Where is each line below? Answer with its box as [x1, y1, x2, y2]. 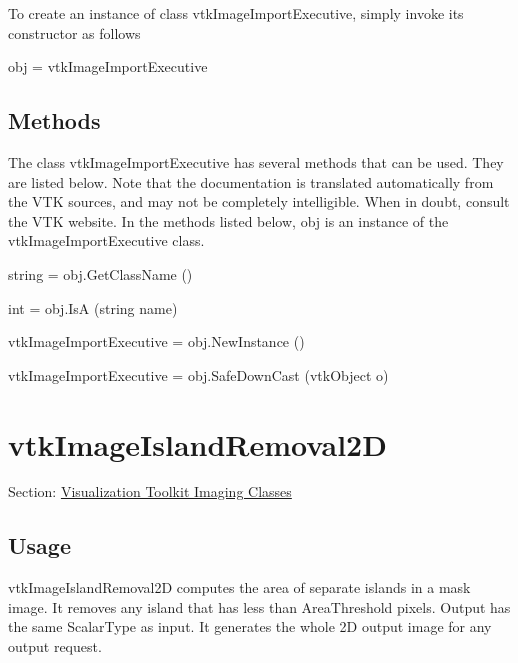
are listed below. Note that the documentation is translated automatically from [8, 171, 494, 192]
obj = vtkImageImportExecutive [8, 56, 208, 77]
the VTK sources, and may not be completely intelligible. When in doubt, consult [8, 191, 510, 212]
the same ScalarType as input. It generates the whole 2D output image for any [8, 616, 492, 637]
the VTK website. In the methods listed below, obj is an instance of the [8, 210, 449, 231]
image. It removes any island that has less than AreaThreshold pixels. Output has [8, 596, 511, 617]
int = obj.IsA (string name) [8, 297, 178, 318]
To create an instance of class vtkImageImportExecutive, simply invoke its [8, 3, 464, 23]
